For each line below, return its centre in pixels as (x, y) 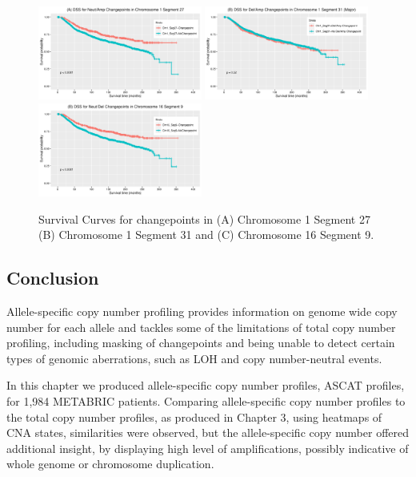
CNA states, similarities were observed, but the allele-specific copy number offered (208, 433)
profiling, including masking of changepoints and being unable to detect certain (201, 343)
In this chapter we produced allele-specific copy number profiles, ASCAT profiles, (206, 385)
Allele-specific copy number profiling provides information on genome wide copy (202, 311)
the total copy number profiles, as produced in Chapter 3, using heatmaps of (194, 416)
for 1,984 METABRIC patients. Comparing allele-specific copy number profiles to (206, 401)
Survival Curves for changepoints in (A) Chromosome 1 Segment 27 (204, 218)
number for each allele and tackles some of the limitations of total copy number (201, 327)
